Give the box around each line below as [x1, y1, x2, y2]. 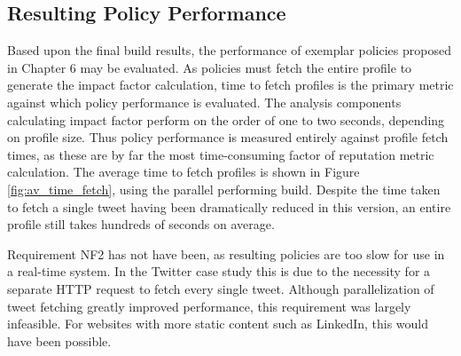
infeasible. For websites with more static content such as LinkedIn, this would [7, 314, 429, 333]
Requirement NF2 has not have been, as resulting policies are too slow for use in [7, 244, 445, 263]
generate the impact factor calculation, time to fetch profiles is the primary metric [7, 75, 454, 94]
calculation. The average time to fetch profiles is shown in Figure [7, 162, 360, 181]
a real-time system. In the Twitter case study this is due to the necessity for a [7, 262, 431, 281]
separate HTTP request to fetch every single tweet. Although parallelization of [7, 279, 434, 297]
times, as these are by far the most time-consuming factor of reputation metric [7, 145, 434, 163]
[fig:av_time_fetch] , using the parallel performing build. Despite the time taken [7, 179, 441, 198]
